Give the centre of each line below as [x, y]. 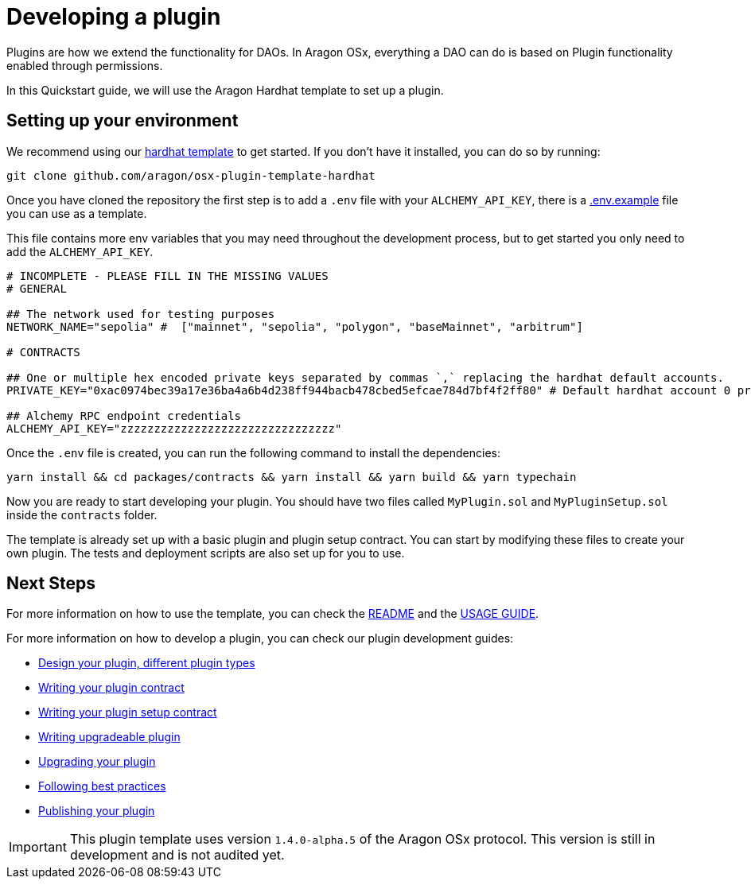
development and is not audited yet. [177, 855]
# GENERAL [37, 288]
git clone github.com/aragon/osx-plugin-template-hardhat [191, 175]
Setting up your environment [123, 121]
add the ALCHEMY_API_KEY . [80, 251]
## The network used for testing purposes [141, 314]
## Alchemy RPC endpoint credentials [124, 415]
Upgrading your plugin [97, 762]
